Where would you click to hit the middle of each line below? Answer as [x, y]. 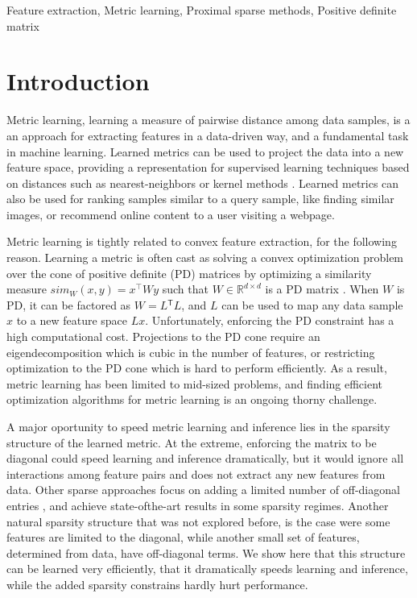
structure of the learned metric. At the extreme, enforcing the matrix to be [192, 442]
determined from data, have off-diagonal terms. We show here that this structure [206, 552]
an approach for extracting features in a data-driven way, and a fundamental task [208, 135]
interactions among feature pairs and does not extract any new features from [196, 473]
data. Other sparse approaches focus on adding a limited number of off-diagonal [203, 490]
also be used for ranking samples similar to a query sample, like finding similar [200, 199]
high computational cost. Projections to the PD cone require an [163, 336]
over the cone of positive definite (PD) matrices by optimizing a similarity [189, 273]
